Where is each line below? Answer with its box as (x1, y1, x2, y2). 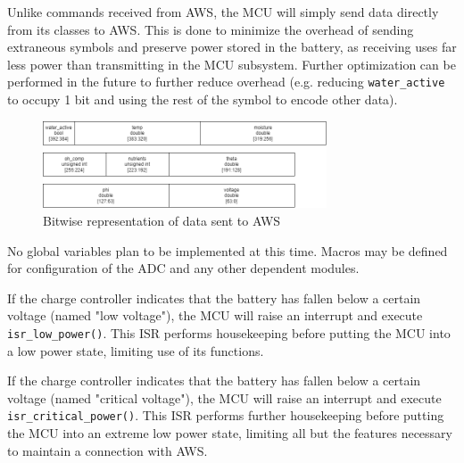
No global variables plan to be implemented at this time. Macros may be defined (7, 241, 448, 260)
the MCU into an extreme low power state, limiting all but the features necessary (7, 424, 452, 442)
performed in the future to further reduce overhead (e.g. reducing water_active (7, 72, 445, 91)
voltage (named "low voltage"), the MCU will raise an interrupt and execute (7, 306, 423, 325)
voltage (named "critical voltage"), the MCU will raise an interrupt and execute (7, 388, 442, 407)
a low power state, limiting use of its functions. (7, 341, 264, 360)
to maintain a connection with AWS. (7, 441, 208, 459)
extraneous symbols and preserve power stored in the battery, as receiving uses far (7, 37, 457, 56)
